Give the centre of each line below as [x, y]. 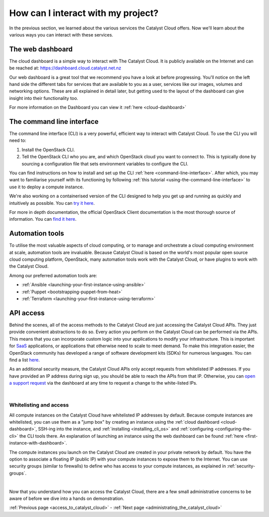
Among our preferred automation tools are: [53, 275]
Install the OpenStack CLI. [48, 149]
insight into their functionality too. [44, 98]
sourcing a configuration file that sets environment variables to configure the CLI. [105, 164]
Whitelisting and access [39, 405]
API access [27, 313]
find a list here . [24, 360]
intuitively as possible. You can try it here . [52, 203]
